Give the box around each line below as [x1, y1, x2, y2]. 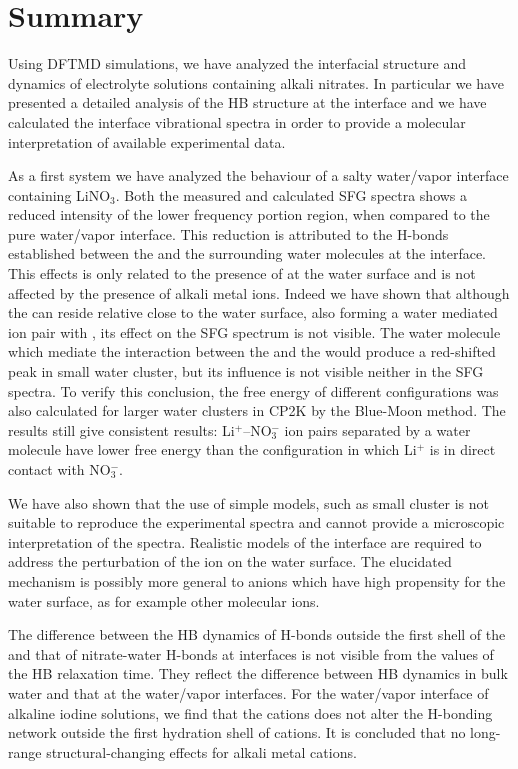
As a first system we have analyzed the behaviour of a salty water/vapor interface [8, 165, 509, 186]
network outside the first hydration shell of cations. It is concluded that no [8, 722, 466, 743]
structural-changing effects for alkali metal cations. [46, 741, 357, 762]
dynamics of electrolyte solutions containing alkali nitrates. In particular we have [8, 72, 504, 93]
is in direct [429, 439, 496, 460]
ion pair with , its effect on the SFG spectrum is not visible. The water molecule [8, 321, 501, 342]
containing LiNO [8, 184, 111, 205]
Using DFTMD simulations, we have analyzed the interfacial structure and [8, 53, 466, 74]
